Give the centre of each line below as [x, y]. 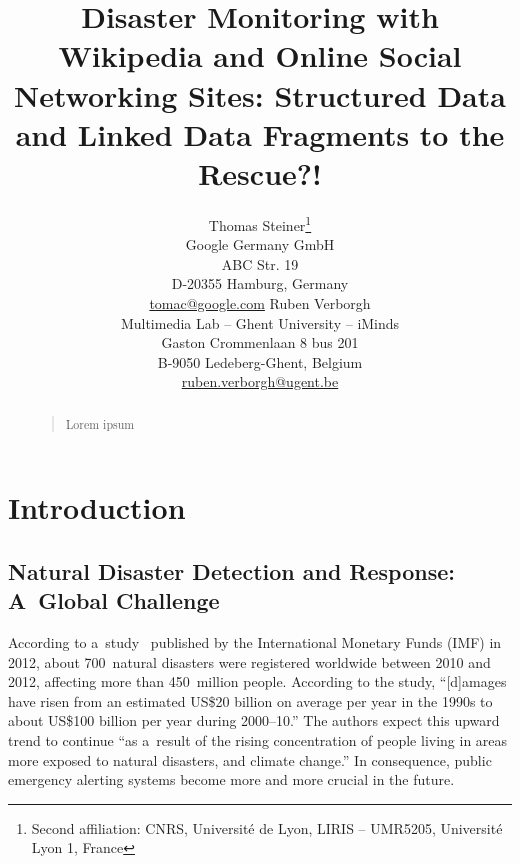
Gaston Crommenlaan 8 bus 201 [260, 342]
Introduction [97, 507]
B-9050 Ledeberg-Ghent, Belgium [260, 361]
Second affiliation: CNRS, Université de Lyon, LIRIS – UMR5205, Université [267, 827]
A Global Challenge [114, 600]
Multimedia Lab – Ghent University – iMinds [260, 322]
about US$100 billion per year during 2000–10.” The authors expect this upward [254, 720]
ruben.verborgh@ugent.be [260, 381]
